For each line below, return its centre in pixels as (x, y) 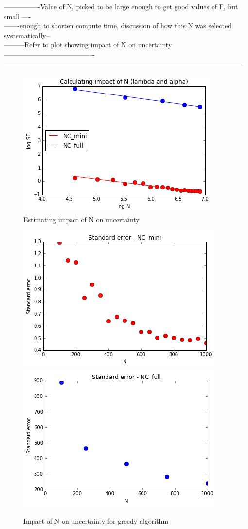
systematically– (27, 35)
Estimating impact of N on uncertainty (81, 219)
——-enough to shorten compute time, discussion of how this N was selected (118, 26)
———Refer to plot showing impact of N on (70, 45)
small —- (18, 16)
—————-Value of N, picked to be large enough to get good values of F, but (121, 6)
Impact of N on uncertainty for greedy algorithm (96, 520)
